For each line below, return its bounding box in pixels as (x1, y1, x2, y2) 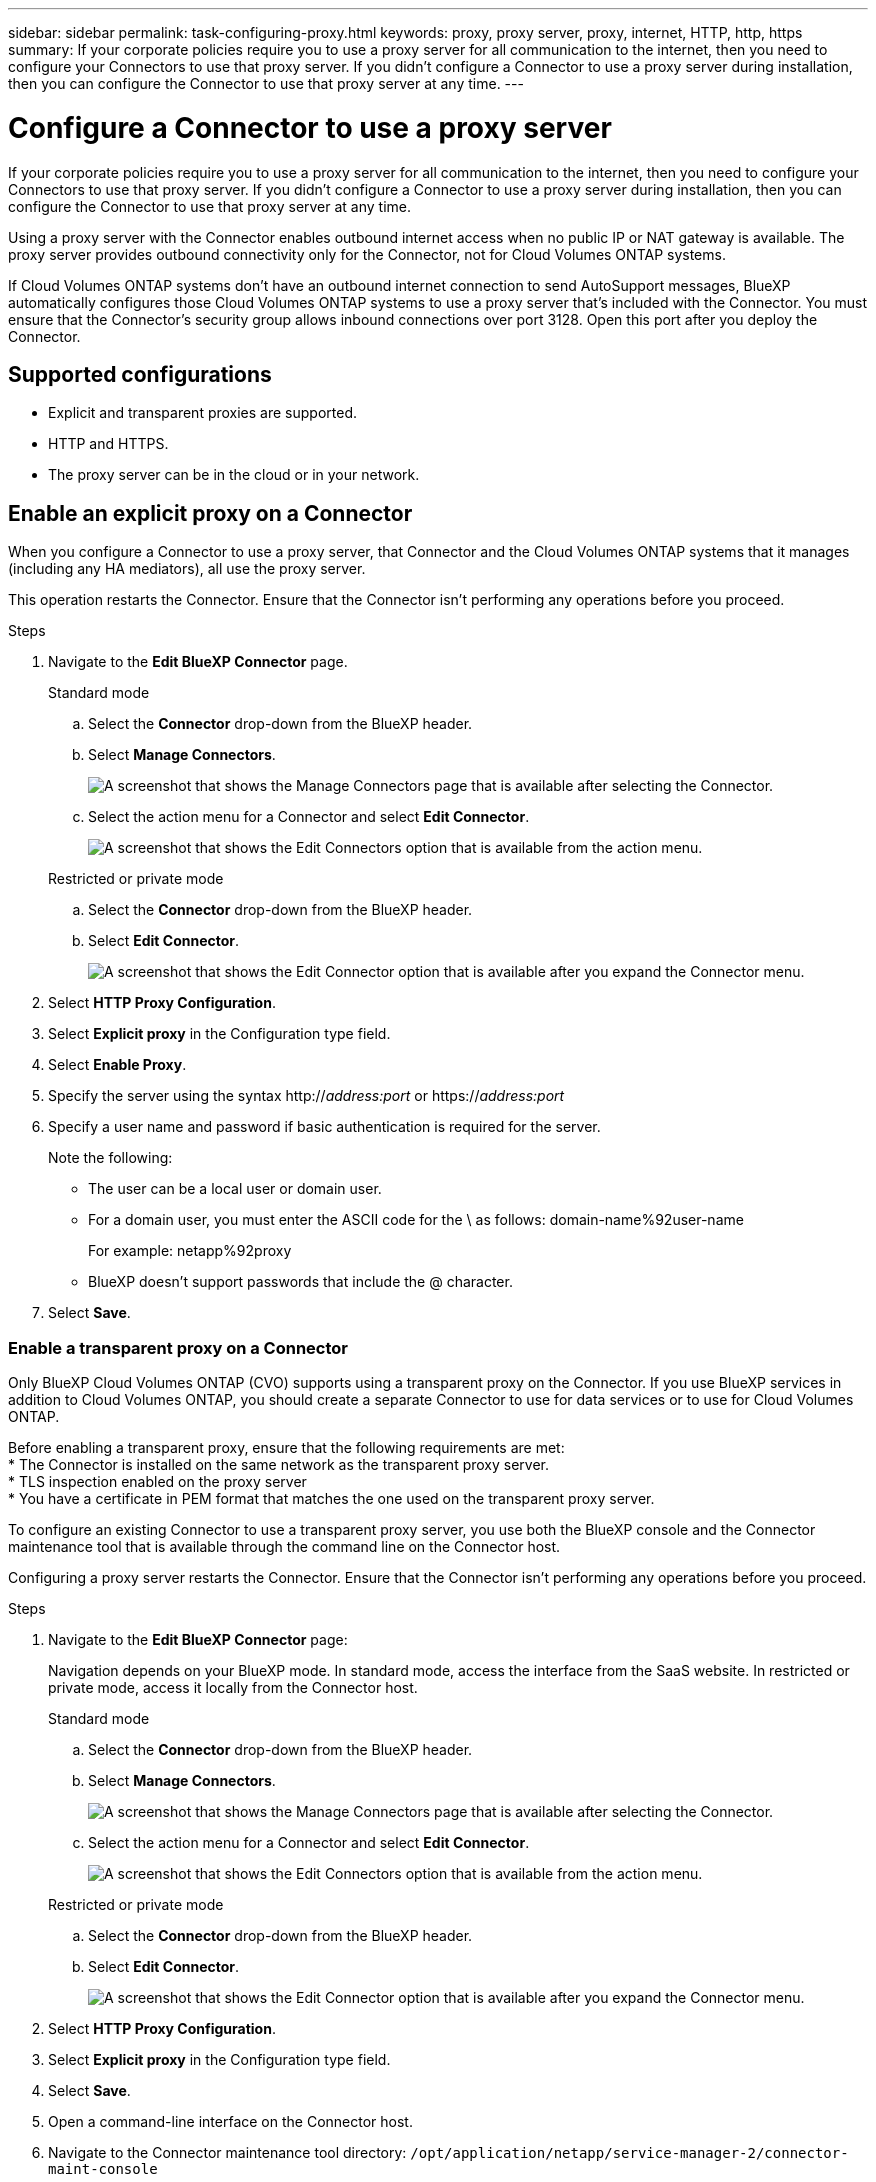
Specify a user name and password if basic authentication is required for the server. (48, 1118, 601, 1136)
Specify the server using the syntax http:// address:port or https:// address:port (48, 1087, 565, 1105)
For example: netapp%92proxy (88, 1242, 292, 1260)
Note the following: (48, 1149, 173, 1167)
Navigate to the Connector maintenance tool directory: (48, 2143, 407, 2161)
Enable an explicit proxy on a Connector (8, 500, 413, 526)
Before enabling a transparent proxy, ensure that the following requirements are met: (8, 1438, 565, 1456)
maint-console (48, 2160, 158, 2177)
